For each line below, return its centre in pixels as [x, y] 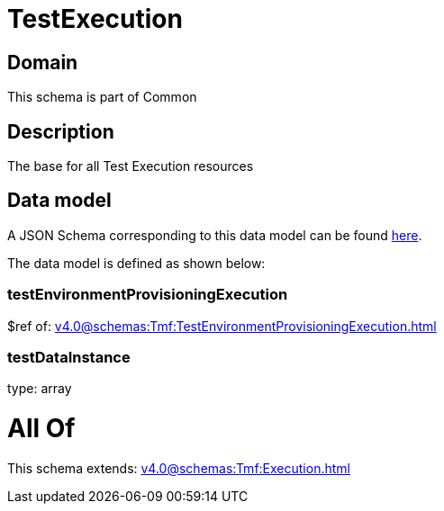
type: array [40, 389]
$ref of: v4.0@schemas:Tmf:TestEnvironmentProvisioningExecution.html [222, 326]
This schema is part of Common [102, 97]
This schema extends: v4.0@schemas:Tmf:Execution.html [179, 468]
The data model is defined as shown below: [136, 263]
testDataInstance [69, 357]
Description [61, 131]
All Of [41, 429]
